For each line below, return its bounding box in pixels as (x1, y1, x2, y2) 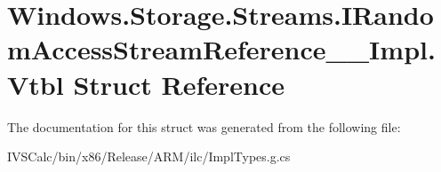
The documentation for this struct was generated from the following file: (7, 117, 401, 136)
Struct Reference (73, 66, 285, 102)
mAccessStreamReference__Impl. (7, 31, 436, 67)
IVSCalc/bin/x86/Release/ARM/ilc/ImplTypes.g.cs (7, 147, 291, 166)
